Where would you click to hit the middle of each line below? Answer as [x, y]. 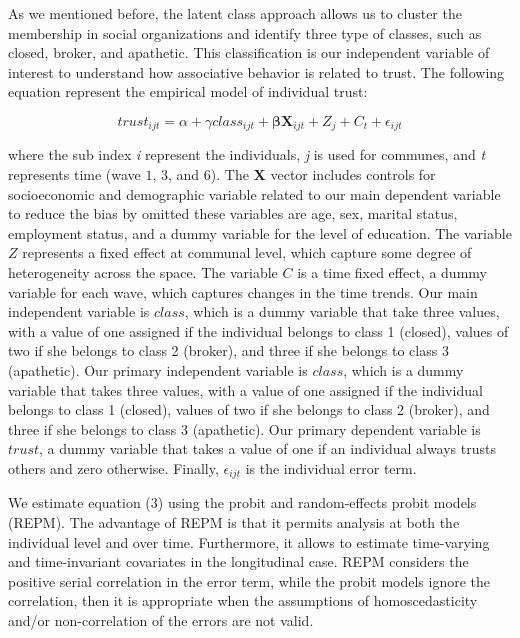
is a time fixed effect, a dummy [392, 271]
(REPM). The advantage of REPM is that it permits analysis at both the [234, 521]
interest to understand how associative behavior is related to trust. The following [256, 71]
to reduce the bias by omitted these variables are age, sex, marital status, [233, 213]
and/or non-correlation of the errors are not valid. [161, 619]
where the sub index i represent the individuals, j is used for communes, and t [247, 154]
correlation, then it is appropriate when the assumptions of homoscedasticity [243, 600]
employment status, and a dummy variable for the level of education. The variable [260, 232]
